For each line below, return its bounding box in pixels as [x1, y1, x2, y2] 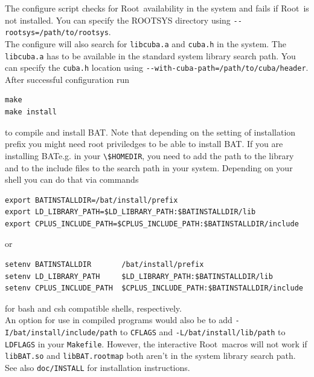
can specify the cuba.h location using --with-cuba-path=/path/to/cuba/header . [5, 61, 309, 74]
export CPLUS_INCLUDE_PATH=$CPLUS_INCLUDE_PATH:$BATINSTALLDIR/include [5, 219, 299, 228]
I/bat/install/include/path [5, 329, 118, 338]
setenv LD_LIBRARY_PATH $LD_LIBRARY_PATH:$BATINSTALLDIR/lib [5, 272, 273, 281]
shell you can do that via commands [5, 173, 139, 186]
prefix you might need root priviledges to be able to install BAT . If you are [5, 137, 283, 150]
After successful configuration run [5, 73, 130, 85]
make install [5, 108, 57, 117]
